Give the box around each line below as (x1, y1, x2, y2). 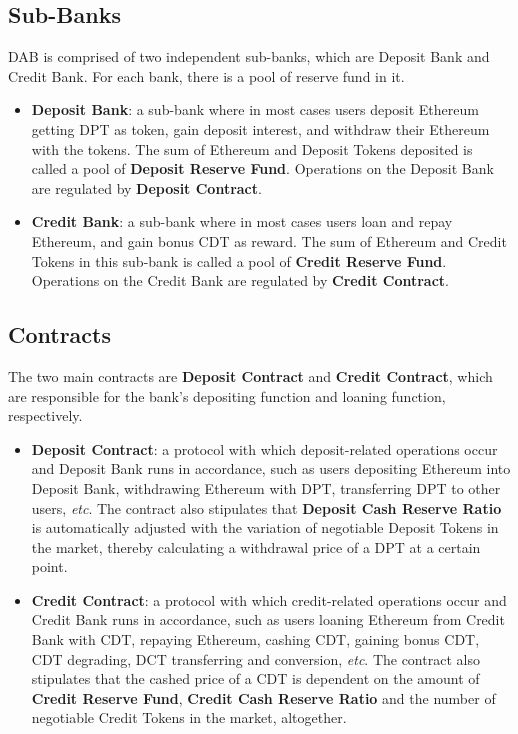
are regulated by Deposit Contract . (31, 177, 262, 198)
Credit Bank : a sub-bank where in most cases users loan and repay (31, 211, 453, 232)
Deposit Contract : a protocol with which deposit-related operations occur (31, 438, 498, 459)
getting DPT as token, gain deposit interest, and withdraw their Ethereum (31, 118, 490, 139)
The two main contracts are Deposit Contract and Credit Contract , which (8, 365, 493, 386)
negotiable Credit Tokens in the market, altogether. (31, 707, 347, 728)
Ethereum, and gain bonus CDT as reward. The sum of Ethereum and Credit (31, 230, 507, 251)
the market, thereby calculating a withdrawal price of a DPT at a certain (31, 536, 481, 557)
